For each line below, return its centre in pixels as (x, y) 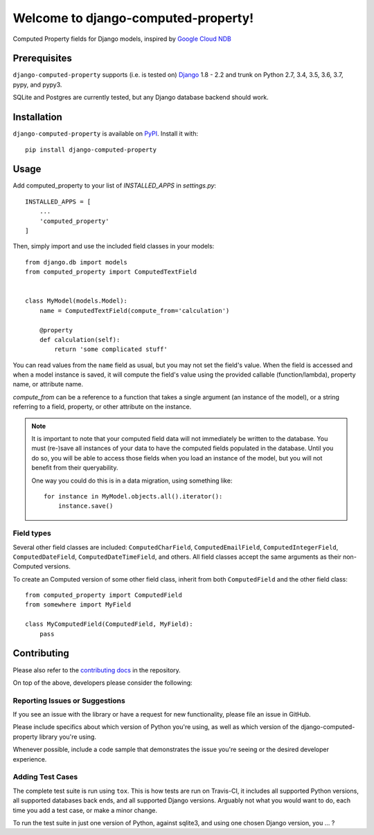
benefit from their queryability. (75, 468)
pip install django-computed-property (91, 150)
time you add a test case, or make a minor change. (85, 810)
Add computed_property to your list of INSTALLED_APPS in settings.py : (115, 186)
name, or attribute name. (48, 384)
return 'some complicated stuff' (111, 349)
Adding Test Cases (45, 777)
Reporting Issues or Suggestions (69, 701)
